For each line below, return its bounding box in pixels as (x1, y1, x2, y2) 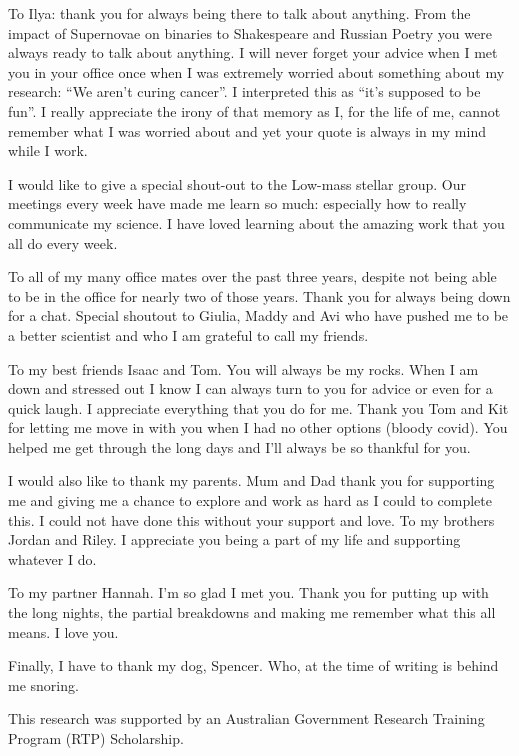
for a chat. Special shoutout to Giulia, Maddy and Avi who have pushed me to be (8, 305, 509, 326)
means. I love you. (8, 621, 119, 642)
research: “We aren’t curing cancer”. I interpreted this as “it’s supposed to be (8, 81, 481, 102)
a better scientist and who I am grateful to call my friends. (8, 324, 369, 345)
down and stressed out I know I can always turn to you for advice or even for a (8, 378, 493, 399)
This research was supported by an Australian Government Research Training (8, 708, 485, 729)
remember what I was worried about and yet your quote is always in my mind (8, 120, 486, 141)
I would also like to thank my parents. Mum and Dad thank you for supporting (8, 470, 495, 491)
